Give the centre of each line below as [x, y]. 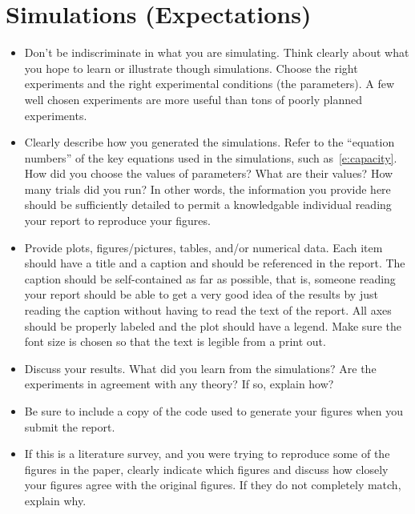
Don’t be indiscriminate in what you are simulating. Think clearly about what [217, 52]
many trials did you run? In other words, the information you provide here [207, 189]
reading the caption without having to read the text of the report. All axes [208, 310]
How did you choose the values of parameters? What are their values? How [209, 173]
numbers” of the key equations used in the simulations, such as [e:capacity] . [211, 157]
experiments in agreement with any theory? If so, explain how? [179, 384]
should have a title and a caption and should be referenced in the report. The [215, 263]
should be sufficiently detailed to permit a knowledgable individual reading [208, 205]
